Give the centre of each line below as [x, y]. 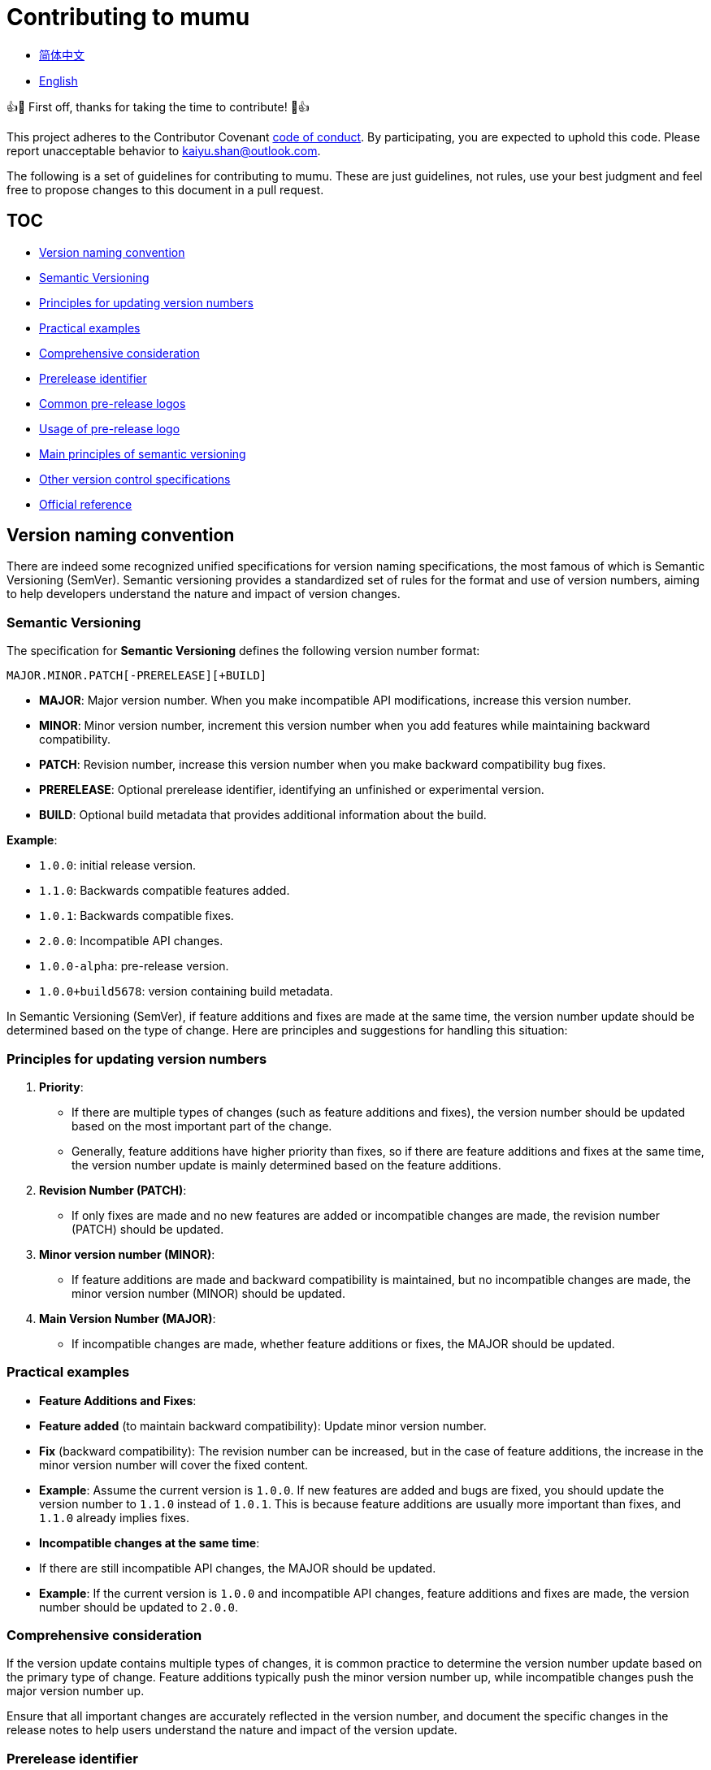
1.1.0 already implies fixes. [114, 1517]
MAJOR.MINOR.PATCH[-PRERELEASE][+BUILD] [137, 676]
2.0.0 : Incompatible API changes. [131, 941]
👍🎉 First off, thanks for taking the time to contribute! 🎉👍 [158, 106]
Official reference [86, 504]
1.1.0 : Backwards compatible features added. [165, 891]
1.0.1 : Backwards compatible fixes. [137, 916]
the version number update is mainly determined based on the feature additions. [286, 1165]
